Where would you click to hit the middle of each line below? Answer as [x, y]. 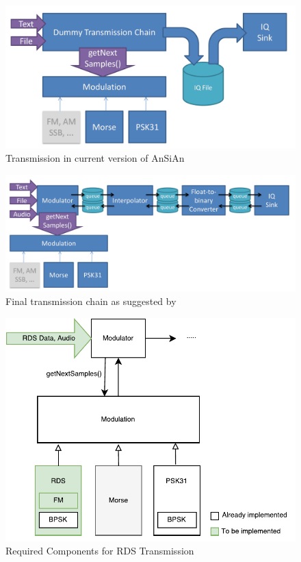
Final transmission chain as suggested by [91, 301]
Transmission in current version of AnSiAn [95, 158]
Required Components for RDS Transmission [100, 551]
